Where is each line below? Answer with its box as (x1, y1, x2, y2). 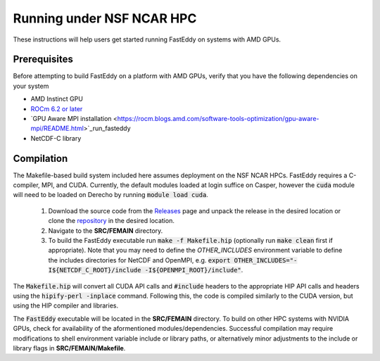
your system (13, 82, 49, 90)
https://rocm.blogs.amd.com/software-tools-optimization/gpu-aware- (117, 115, 319, 123)
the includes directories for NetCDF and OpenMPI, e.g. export (48, 255, 231, 264)
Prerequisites (13, 53, 73, 65)
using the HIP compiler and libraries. (13, 301, 119, 310)
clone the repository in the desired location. (48, 217, 175, 225)
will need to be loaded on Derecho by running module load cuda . (13, 191, 209, 199)
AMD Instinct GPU (30, 95, 84, 103)
